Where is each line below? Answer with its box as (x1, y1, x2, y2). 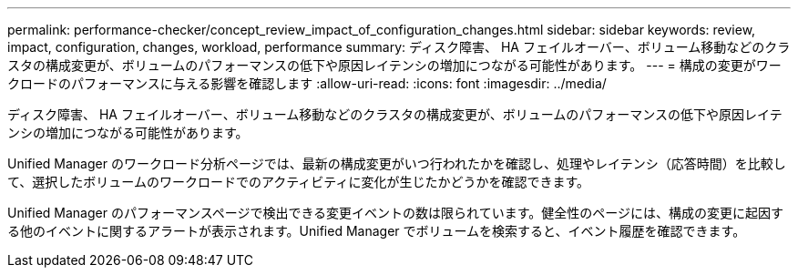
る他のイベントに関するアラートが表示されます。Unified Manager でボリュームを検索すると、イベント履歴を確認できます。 (7, 223, 746, 239)
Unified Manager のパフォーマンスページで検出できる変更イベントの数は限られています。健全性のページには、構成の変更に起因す (7, 205, 783, 220)
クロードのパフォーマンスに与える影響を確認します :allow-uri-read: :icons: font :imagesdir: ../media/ (7, 76, 607, 91)
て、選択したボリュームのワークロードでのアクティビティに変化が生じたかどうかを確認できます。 (7, 174, 590, 189)
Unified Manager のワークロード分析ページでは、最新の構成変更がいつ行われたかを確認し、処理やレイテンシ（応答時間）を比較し (7, 156, 786, 171)
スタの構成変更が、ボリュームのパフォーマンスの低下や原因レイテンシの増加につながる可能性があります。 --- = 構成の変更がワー (7, 57, 782, 73)
